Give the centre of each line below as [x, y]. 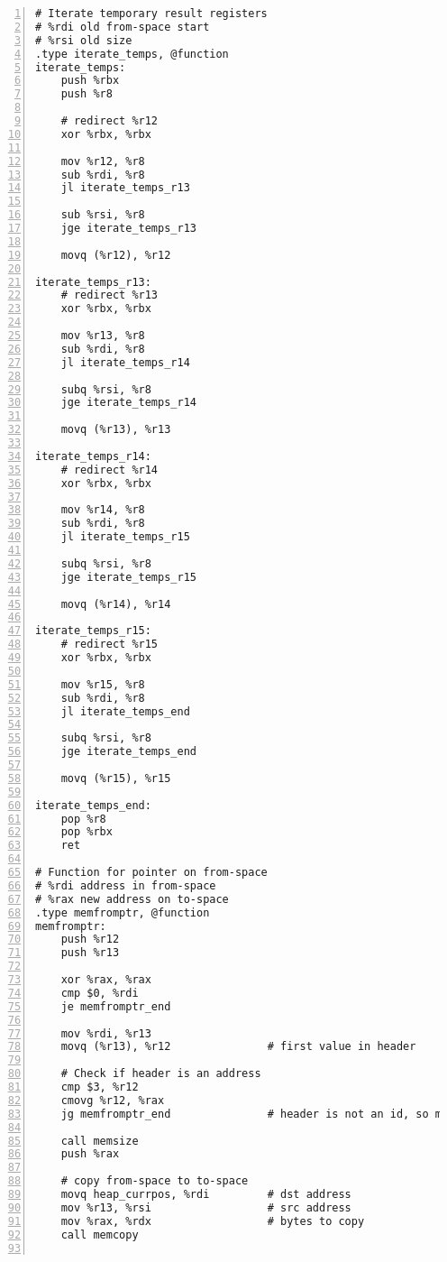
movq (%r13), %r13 [116, 430]
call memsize [100, 1141]
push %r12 [90, 940]
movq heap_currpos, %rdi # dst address [206, 1194]
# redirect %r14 [109, 470]
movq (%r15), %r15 [116, 778]
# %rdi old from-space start [123, 27]
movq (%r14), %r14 [116, 604]
